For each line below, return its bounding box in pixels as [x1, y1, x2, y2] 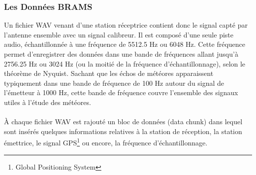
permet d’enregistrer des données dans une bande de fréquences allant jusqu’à [4, 49, 238, 59]
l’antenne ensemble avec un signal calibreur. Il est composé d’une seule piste [4, 29, 233, 39]
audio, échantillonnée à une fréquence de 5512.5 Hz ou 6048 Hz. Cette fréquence [4, 39, 246, 49]
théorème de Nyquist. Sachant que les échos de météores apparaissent [4, 68, 214, 78]
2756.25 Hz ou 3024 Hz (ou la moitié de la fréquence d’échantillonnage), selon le [4, 58, 246, 69]
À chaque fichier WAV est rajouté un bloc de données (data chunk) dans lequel [4, 116, 243, 127]
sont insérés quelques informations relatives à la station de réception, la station [4, 126, 242, 136]
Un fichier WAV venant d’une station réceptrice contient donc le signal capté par [4, 20, 248, 30]
